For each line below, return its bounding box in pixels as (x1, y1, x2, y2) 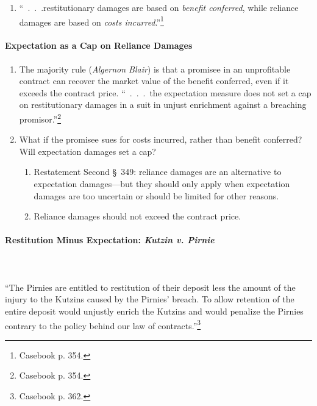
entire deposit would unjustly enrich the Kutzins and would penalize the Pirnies (5, 305, 304, 317)
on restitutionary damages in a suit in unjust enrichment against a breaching (19, 98, 307, 111)
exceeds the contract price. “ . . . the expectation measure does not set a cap (19, 86, 312, 99)
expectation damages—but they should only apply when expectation (34, 177, 290, 190)
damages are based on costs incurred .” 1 (19, 13, 164, 28)
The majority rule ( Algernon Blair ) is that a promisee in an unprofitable (19, 62, 291, 75)
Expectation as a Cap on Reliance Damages (5, 39, 193, 52)
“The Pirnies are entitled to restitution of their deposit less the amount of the (5, 280, 296, 293)
